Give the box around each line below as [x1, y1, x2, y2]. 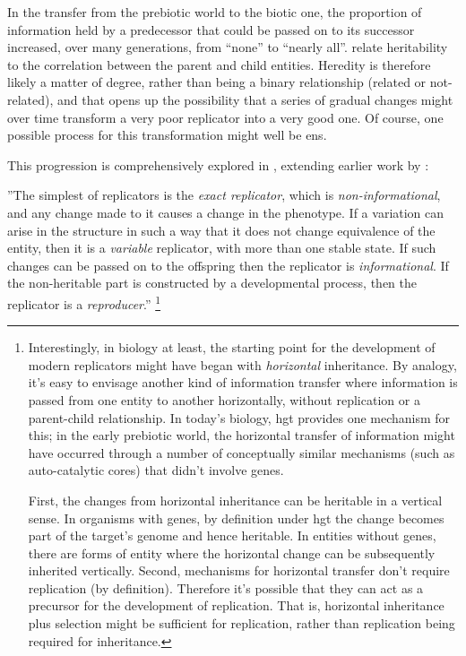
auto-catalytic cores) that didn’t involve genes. [28, 461, 284, 479]
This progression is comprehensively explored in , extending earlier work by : [7, 155, 429, 174]
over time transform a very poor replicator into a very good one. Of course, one [7, 108, 444, 126]
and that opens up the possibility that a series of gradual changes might [57, 90, 453, 108]
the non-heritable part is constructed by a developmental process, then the [7, 273, 418, 292]
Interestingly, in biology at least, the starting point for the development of [28, 338, 436, 357]
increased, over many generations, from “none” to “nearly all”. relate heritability [7, 38, 448, 56]
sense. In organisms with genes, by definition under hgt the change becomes [28, 508, 444, 527]
